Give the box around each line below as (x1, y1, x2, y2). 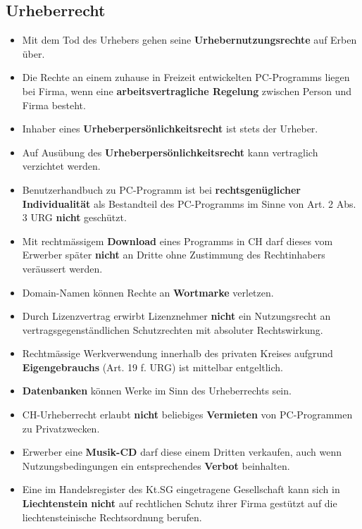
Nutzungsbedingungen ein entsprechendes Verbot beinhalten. (22, 458, 290, 473)
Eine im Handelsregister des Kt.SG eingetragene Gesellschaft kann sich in (22, 482, 340, 497)
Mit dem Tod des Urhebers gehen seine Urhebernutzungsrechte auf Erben (22, 32, 357, 47)
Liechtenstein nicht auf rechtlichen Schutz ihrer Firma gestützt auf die (22, 496, 337, 511)
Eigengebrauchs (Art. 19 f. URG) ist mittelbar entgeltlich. (22, 359, 284, 374)
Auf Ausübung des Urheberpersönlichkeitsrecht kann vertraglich (22, 144, 318, 159)
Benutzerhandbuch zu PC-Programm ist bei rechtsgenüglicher (22, 182, 301, 197)
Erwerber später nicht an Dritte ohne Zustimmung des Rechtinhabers (22, 247, 325, 262)
